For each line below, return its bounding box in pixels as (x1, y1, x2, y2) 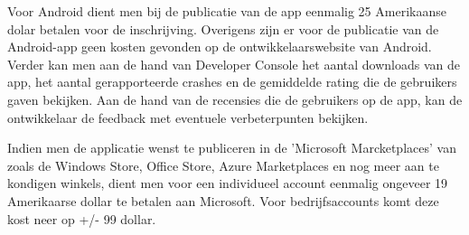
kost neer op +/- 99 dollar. (7, 209, 156, 228)
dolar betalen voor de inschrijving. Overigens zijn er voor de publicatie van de (7, 19, 439, 38)
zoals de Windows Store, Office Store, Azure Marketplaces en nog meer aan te (7, 155, 439, 174)
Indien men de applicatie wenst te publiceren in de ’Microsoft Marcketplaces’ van (7, 138, 456, 157)
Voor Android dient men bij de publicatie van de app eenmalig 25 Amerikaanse (7, 2, 446, 20)
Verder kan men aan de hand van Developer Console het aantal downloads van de (7, 54, 460, 73)
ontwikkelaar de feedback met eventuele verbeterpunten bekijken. (7, 108, 369, 127)
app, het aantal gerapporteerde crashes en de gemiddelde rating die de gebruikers (7, 72, 457, 91)
